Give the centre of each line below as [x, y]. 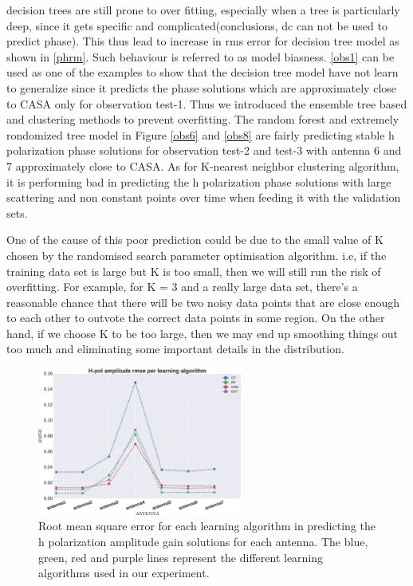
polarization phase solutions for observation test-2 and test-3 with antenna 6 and [204, 150]
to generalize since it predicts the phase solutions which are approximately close [202, 87]
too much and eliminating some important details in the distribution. [175, 349]
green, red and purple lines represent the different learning [181, 557]
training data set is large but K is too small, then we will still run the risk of [194, 271]
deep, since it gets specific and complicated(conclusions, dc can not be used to [197, 25]
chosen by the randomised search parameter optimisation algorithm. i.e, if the [197, 255]
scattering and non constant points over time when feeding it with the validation [204, 197]
